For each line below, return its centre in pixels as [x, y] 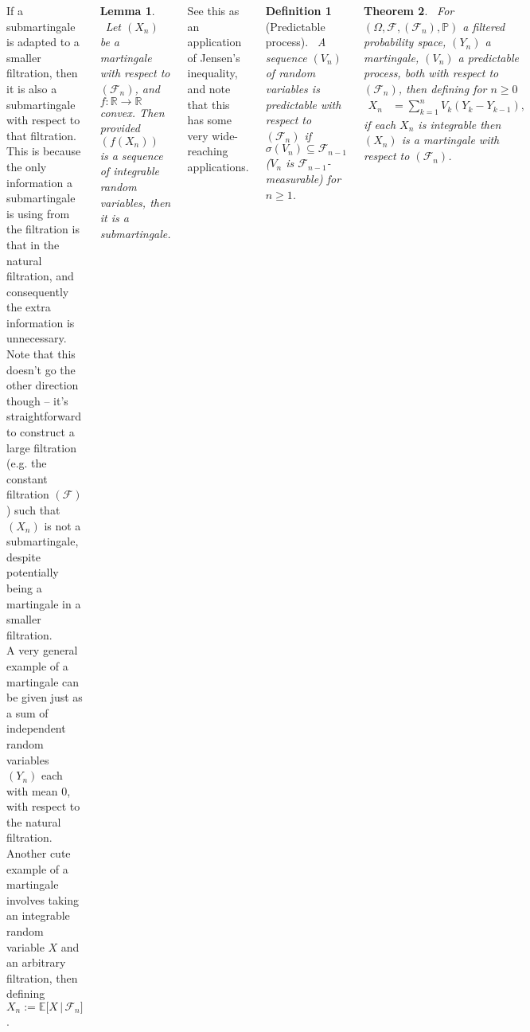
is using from [38, 213]
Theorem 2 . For [409, 10]
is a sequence [131, 155]
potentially [33, 572]
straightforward [44, 416]
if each [380, 124]
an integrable [38, 915]
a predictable [488, 57]
